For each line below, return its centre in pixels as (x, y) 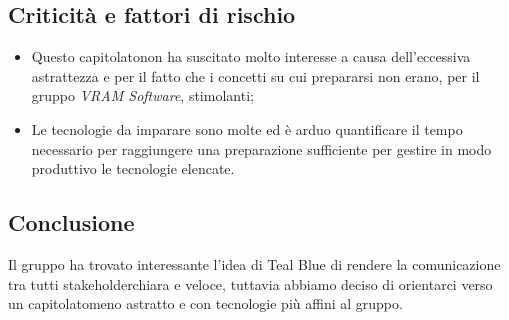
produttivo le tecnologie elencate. (133, 168)
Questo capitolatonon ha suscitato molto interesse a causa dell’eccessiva (251, 56)
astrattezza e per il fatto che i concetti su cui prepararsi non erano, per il (255, 75)
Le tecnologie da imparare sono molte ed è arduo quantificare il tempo (247, 128)
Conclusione (71, 222)
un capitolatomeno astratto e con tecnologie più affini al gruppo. (205, 303)
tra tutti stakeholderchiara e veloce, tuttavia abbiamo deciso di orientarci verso (250, 283)
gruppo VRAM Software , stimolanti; (142, 95)
